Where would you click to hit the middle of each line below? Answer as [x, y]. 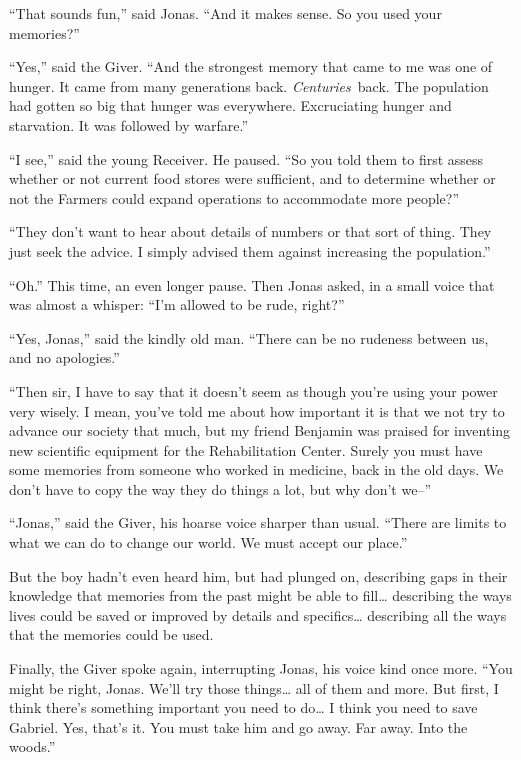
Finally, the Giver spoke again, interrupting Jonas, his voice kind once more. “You [261, 668]
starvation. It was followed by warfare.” [129, 124]
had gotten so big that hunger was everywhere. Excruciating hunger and [230, 105]
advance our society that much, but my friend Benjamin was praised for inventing [260, 430]
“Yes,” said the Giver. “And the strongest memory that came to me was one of [251, 66]
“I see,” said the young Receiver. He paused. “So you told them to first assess [246, 158]
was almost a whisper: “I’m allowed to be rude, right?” [177, 304]
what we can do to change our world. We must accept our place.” [208, 542]
